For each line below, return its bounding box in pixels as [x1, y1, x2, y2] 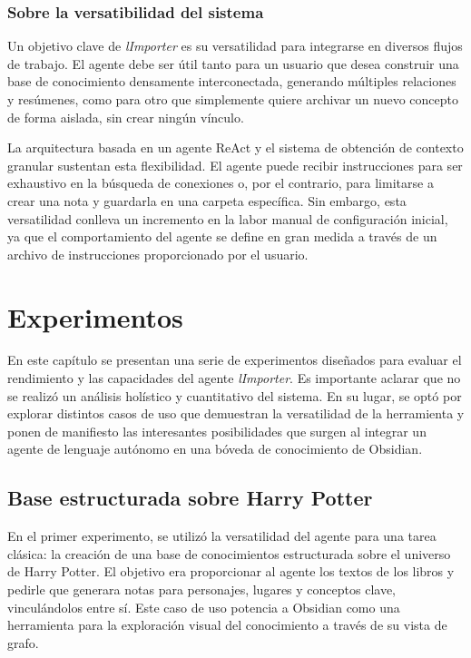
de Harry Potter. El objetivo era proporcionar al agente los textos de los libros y [7, 562, 455, 581]
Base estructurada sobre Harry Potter [7, 484, 373, 512]
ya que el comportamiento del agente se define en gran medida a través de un [7, 227, 437, 246]
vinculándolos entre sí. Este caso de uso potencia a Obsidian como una [7, 597, 400, 616]
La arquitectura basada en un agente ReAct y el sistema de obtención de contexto [7, 138, 464, 157]
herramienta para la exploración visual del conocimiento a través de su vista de [7, 615, 447, 634]
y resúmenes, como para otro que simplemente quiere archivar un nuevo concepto [7, 90, 459, 108]
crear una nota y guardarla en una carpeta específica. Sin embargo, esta [7, 191, 407, 210]
